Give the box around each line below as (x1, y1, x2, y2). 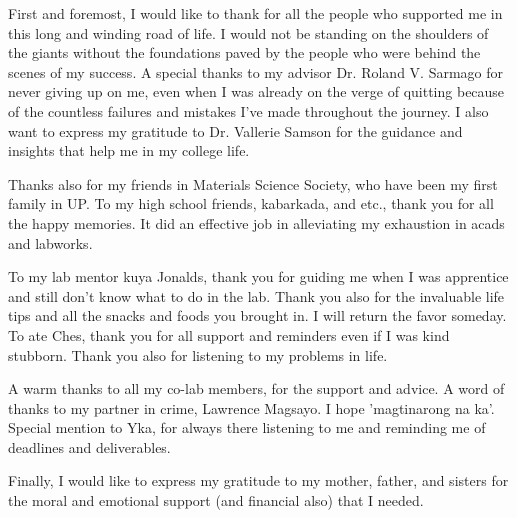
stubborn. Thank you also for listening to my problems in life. (8, 344, 388, 365)
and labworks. (8, 232, 93, 253)
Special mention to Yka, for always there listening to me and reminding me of (8, 417, 486, 438)
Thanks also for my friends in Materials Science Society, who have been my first (8, 173, 498, 194)
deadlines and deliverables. (8, 436, 171, 457)
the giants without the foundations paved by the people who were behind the (8, 42, 481, 63)
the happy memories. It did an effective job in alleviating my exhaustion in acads (8, 212, 505, 233)
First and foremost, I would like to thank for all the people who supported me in (8, 3, 503, 23)
